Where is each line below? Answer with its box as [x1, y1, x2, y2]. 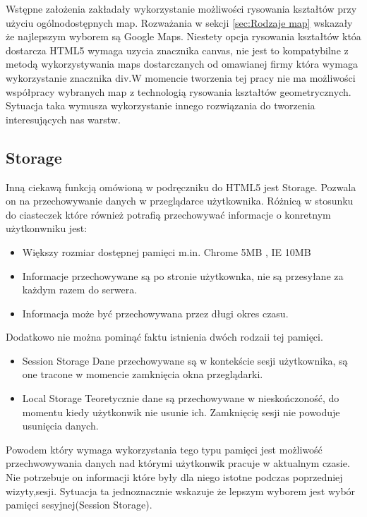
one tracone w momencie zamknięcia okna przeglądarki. [22, 367, 263, 382]
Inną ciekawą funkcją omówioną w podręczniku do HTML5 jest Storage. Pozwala [6, 179, 356, 194]
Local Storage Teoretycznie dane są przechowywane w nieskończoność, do [22, 391, 339, 406]
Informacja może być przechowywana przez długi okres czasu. [22, 305, 289, 320]
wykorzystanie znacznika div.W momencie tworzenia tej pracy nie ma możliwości [6, 70, 356, 85]
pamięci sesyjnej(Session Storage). [6, 497, 152, 512]
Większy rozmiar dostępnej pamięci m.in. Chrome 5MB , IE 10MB [22, 244, 311, 259]
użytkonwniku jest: [6, 221, 88, 236]
